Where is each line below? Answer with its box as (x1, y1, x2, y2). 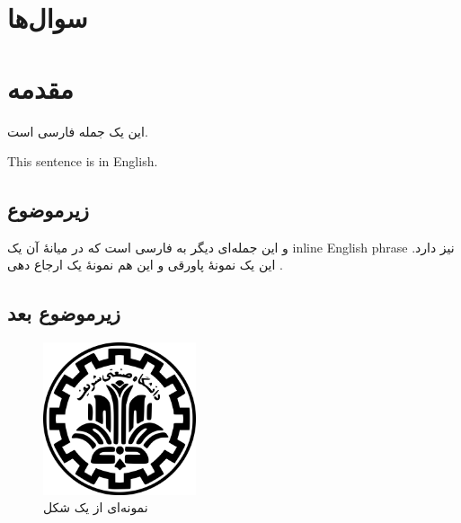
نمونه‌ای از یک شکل (43, 498, 148, 517)
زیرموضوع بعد (7, 299, 120, 327)
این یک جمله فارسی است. (7, 121, 148, 140)
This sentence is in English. (7, 152, 158, 171)
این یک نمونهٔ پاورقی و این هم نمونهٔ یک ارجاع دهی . (7, 255, 283, 274)
